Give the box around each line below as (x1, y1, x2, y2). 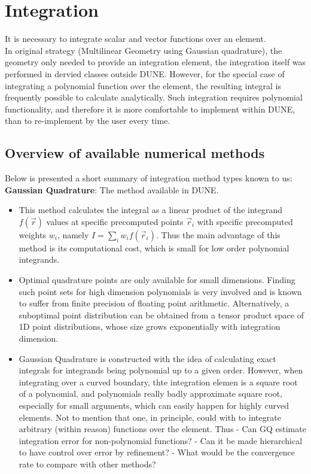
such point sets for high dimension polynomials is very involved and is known (19, 285, 302, 297)
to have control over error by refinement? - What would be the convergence (19, 446, 295, 458)
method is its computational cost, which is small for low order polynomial (19, 241, 289, 254)
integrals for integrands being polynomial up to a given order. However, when (19, 364, 303, 376)
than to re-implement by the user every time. (5, 114, 170, 127)
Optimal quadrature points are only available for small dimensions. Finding (19, 274, 295, 286)
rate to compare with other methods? (19, 457, 156, 470)
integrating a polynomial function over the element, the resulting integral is (5, 79, 281, 92)
